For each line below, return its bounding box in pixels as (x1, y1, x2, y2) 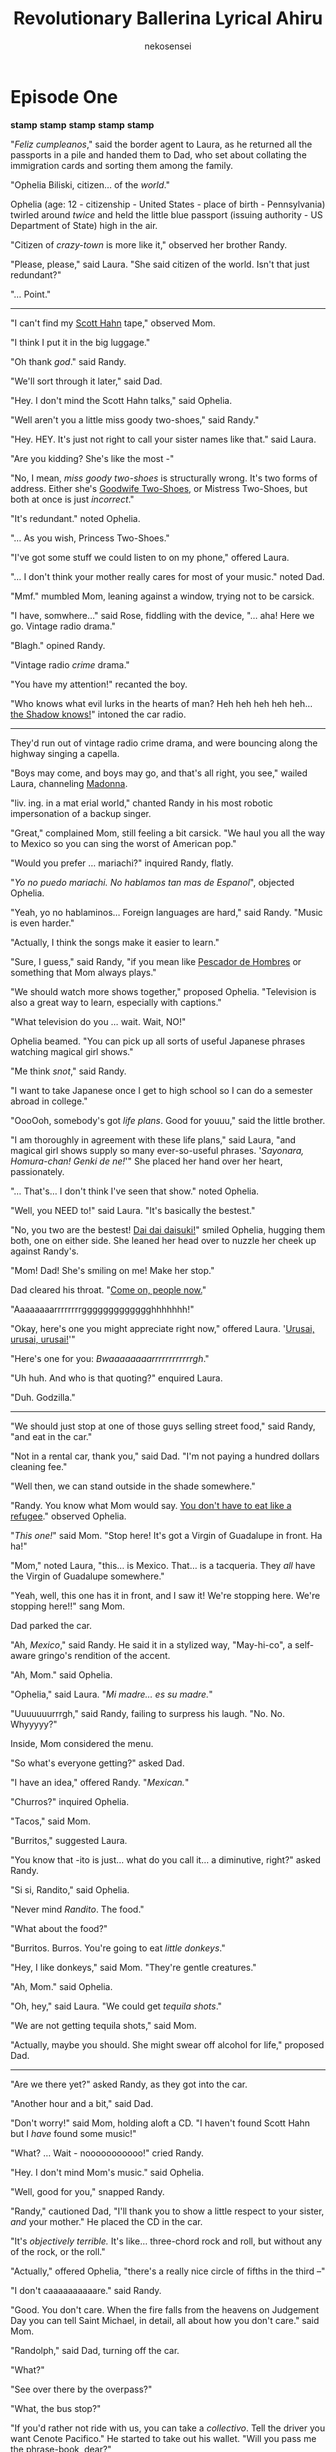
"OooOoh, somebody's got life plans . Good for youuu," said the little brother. (10, 1114, 326, 1126)
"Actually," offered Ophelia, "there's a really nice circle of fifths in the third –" (10, 2265, 326, 2277)
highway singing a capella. (10, 747, 120, 759)
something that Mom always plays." (10, 966, 157, 978)
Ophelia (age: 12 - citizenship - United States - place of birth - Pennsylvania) (10, 198, 326, 210)
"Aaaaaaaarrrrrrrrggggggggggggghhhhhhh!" (10, 1303, 195, 1315)
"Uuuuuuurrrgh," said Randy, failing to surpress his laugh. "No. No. (10, 1707, 285, 1719)
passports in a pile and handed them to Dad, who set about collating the (10, 148, 307, 161)
